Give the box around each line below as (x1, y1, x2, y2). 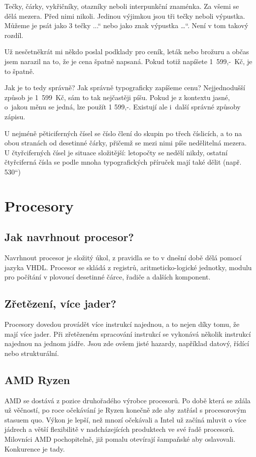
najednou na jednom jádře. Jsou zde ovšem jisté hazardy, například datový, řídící (4, 338, 249, 349)
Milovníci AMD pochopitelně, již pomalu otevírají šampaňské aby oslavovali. (4, 434, 236, 444)
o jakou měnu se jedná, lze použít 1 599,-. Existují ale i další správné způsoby (4, 102, 241, 112)
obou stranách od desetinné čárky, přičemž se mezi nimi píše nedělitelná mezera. (4, 138, 247, 148)
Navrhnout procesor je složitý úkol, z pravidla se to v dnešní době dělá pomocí (4, 252, 242, 263)
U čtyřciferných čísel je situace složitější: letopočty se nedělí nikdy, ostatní (4, 147, 228, 157)
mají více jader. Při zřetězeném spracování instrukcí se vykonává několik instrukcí (4, 328, 251, 339)
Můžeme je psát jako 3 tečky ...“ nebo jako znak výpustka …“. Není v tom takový (4, 20, 249, 31)
